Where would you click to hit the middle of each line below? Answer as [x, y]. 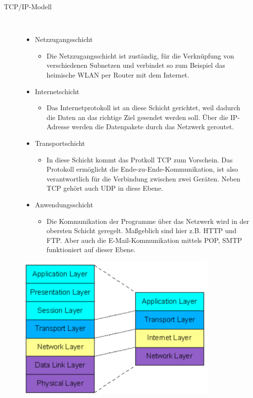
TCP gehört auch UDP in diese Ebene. [105, 188]
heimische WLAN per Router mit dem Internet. [118, 74]
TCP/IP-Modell [28, 6]
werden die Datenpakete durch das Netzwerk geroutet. [153, 127]
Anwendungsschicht [64, 204]
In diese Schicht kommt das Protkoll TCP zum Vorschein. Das [140, 159]
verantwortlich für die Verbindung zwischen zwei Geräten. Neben [144, 178]
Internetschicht [57, 91]
